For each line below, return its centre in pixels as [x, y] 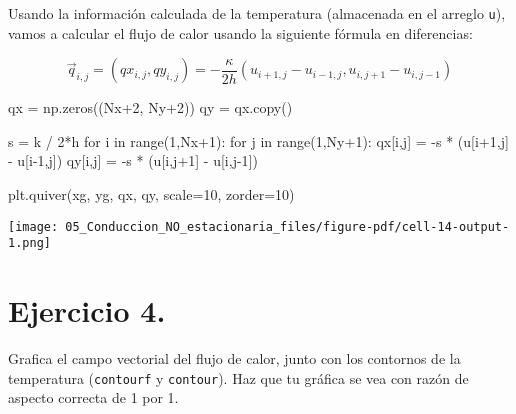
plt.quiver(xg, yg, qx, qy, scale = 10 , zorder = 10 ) [151, 194]
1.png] [29, 243]
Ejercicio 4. [87, 310]
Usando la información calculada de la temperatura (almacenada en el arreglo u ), [257, 13]
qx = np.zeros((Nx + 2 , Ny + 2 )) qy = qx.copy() [150, 107]
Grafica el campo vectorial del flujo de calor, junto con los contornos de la [234, 358]
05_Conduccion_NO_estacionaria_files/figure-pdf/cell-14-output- [287, 226]
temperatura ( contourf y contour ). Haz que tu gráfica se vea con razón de [238, 377]
